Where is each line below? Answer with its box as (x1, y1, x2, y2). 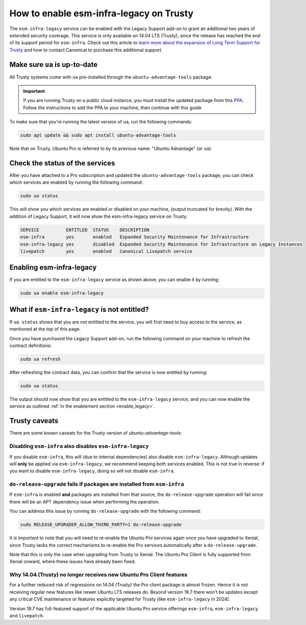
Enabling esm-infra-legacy (9, 263, 97, 272)
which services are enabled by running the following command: (9, 179, 143, 186)
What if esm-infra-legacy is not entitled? (9, 305, 149, 314)
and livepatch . (9, 613, 44, 619)
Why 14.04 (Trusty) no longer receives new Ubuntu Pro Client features (9, 571, 188, 579)
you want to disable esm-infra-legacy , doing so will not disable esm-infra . (9, 468, 175, 474)
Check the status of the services (9, 159, 115, 167)
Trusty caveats (9, 416, 59, 426)
